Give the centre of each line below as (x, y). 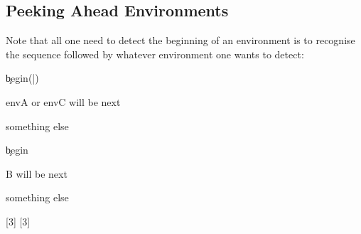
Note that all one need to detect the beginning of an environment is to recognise (180, 40)
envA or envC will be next (63, 101)
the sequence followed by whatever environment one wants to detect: (155, 54)
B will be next (37, 173)
